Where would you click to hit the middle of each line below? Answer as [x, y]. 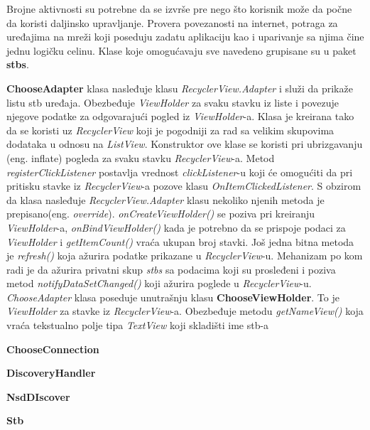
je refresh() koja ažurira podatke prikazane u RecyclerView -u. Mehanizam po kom [185, 256]
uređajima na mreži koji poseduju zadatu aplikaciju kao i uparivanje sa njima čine [185, 37]
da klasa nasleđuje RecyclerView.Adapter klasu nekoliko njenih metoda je [165, 199]
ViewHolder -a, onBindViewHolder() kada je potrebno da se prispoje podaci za [176, 227]
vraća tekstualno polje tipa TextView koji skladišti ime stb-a [138, 325]
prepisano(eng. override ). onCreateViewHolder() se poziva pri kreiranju [161, 214]
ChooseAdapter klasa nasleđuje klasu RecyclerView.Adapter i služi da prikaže [180, 88]
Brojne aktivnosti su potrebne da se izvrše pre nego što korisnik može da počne [179, 9]
